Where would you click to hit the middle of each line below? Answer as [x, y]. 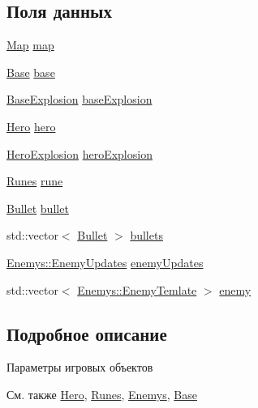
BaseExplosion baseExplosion [80, 99]
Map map [30, 45]
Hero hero [31, 126]
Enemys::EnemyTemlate [137, 289]
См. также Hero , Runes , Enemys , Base [102, 394]
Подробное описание [87, 333]
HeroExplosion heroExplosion [80, 153]
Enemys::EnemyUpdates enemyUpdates [105, 262]
